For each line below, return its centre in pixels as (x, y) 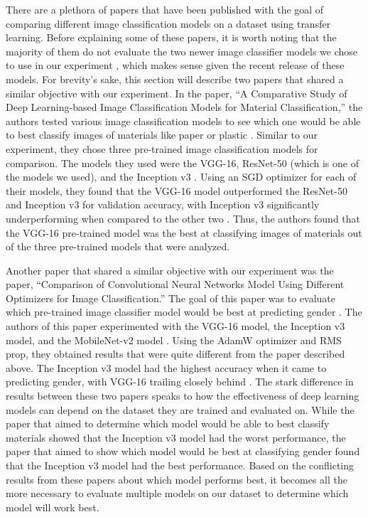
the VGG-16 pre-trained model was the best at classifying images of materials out (184, 232)
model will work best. (53, 507)
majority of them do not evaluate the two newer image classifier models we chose (182, 51)
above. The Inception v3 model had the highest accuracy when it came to (166, 367)
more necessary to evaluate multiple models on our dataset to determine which (177, 493)
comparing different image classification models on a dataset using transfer (168, 23)
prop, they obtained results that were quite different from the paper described (175, 354)
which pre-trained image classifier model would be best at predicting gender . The (184, 312)
